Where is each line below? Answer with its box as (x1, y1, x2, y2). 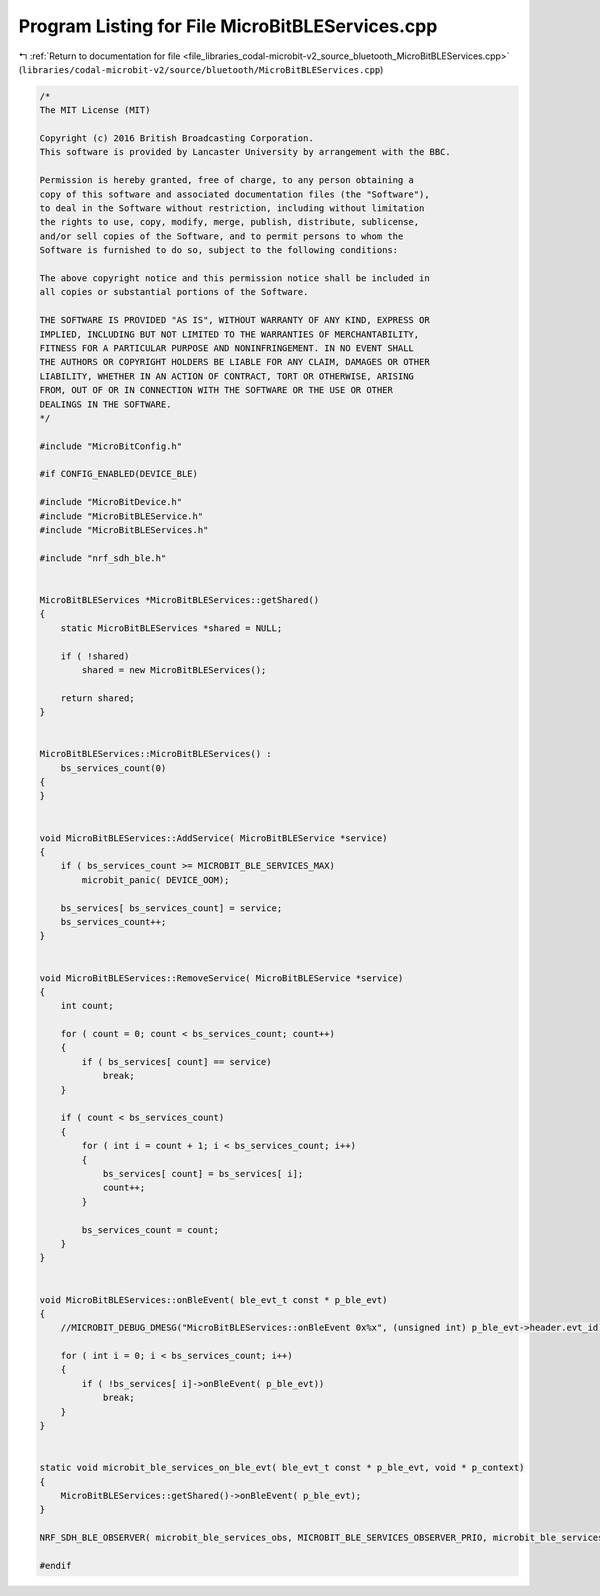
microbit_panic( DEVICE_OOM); (81, 874, 230, 885)
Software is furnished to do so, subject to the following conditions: (39, 245, 399, 256)
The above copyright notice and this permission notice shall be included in (39, 273, 430, 284)
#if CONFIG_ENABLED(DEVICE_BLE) (39, 468, 199, 480)
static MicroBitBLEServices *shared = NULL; (60, 622, 283, 634)
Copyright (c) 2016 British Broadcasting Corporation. (39, 133, 314, 144)
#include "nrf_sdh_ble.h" (39, 552, 167, 564)
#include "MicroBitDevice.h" (39, 496, 183, 508)
